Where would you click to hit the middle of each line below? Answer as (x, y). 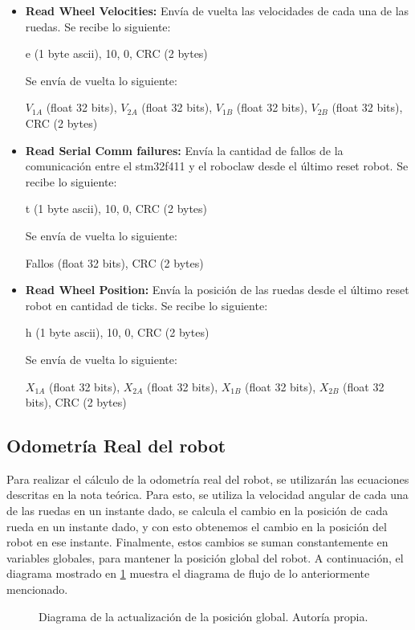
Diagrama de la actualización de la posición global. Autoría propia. (203, 616)
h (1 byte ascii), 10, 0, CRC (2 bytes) (117, 332)
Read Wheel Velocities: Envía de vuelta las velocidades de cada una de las (217, 10)
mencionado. (37, 589)
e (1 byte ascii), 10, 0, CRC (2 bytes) (116, 53)
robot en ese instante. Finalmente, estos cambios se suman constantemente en (197, 542)
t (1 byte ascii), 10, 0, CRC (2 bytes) (116, 209)
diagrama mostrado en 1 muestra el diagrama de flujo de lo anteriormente (188, 573)
